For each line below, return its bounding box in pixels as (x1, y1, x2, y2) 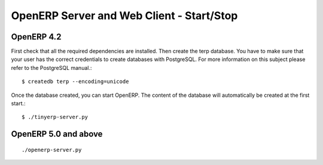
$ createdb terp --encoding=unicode (22, 78, 129, 85)
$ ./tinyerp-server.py (22, 114, 89, 121)
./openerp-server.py (22, 146, 82, 153)
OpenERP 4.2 (11, 32, 62, 42)
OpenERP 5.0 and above (11, 129, 103, 139)
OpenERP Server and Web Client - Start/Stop (11, 9, 238, 22)
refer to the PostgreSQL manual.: (11, 64, 92, 71)
